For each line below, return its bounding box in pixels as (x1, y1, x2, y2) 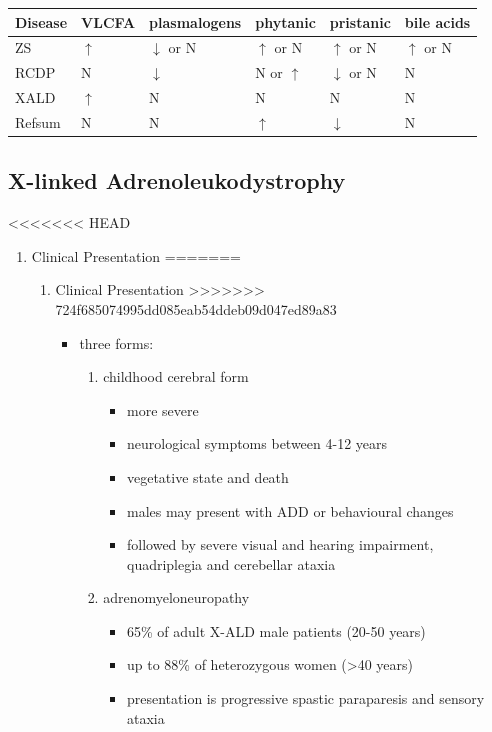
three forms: (79, 332, 154, 353)
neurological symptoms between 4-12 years (126, 433, 388, 454)
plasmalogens (149, 11, 242, 32)
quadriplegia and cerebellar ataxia (126, 553, 336, 574)
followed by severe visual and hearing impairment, (126, 534, 434, 555)
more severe (126, 399, 199, 420)
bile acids (404, 11, 471, 32)
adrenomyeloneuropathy (103, 587, 250, 608)
